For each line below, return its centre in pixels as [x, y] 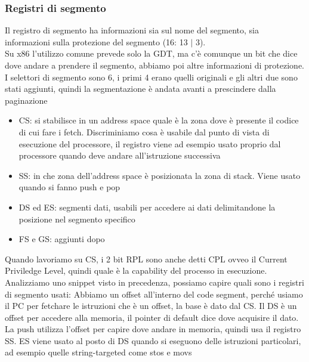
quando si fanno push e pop [69, 187]
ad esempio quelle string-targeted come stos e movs [98, 352]
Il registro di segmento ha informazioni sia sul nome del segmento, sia [132, 30]
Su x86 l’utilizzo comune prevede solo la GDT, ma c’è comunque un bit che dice [151, 53]
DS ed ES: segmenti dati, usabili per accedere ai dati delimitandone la [147, 207]
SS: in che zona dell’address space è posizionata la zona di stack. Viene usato [160, 175]
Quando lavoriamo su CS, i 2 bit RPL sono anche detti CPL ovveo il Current [146, 259]
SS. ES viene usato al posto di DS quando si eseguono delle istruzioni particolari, [153, 340]
